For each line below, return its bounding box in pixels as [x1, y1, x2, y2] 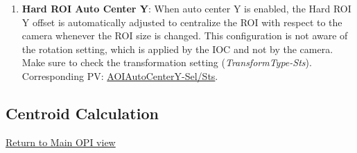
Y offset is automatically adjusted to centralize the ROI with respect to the [21, 14, 342, 29]
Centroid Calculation [6, 102, 159, 123]
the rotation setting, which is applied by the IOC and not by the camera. [21, 41, 333, 56]
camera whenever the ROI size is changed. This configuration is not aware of [21, 28, 348, 43]
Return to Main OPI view [6, 134, 116, 149]
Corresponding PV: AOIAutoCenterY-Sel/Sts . [21, 68, 218, 83]
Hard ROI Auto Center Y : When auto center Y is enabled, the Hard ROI [21, 1, 351, 15]
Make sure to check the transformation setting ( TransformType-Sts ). [21, 55, 312, 70]
